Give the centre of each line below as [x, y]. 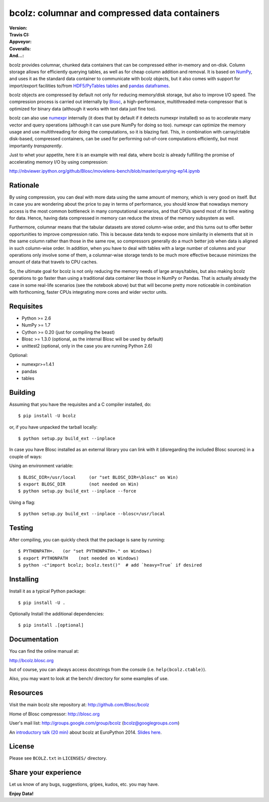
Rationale [24, 185]
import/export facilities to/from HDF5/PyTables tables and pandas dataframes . [90, 86]
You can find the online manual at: [44, 651]
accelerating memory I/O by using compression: [59, 162]
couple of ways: [26, 457]
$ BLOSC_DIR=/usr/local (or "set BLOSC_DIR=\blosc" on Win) [98, 477]
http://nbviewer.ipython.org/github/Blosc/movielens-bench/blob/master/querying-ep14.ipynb [105, 171]
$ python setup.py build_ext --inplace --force [77, 491]
